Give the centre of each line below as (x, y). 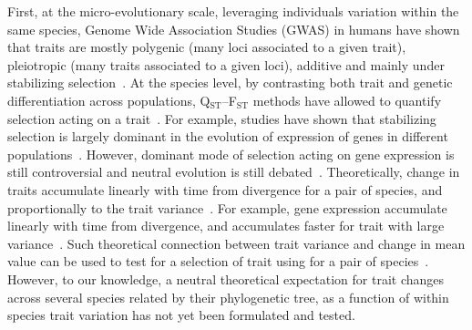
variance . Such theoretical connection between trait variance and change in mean (236, 243)
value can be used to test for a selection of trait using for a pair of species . (218, 261)
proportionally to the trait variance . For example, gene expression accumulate (227, 207)
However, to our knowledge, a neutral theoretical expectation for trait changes (226, 278)
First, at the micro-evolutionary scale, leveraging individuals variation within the (233, 11)
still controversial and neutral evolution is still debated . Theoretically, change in (234, 172)
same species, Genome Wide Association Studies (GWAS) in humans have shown (234, 29)
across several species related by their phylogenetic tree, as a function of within (228, 297)
